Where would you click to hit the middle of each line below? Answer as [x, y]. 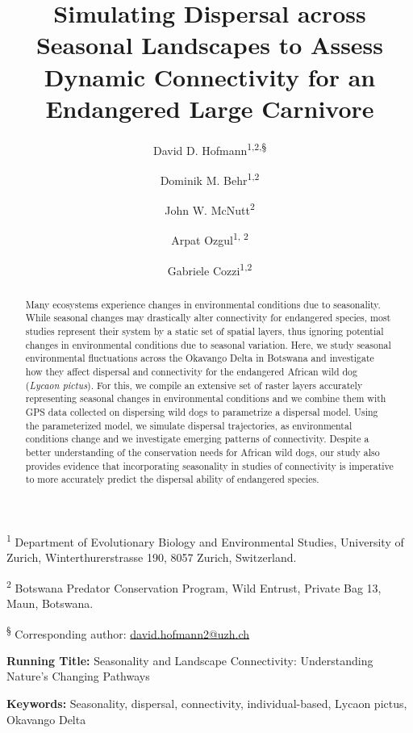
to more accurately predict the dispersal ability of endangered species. [172, 479]
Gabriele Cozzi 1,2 [210, 269]
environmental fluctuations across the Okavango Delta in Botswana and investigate [200, 358]
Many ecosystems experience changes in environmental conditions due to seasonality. [203, 304]
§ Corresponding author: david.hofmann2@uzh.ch [128, 632]
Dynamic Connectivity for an [210, 76]
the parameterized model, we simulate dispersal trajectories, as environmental [189, 425]
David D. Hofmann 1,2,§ [210, 149]
